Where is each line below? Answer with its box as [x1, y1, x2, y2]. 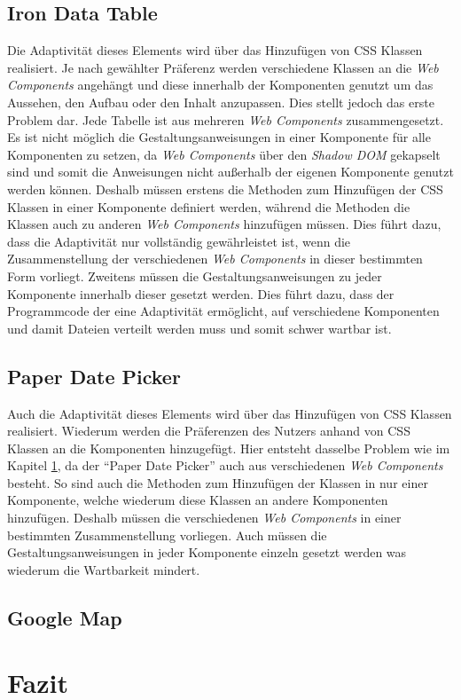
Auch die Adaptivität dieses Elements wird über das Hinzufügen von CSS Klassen [7, 404, 452, 422]
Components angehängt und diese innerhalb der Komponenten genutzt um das [7, 75, 434, 94]
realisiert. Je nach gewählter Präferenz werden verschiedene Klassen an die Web [7, 58, 439, 76]
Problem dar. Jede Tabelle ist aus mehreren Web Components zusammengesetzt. [7, 110, 444, 129]
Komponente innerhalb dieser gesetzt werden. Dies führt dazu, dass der [7, 284, 395, 303]
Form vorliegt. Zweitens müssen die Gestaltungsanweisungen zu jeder [7, 266, 382, 285]
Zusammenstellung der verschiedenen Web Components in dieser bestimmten [7, 249, 423, 268]
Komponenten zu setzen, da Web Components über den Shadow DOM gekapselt [7, 145, 441, 163]
